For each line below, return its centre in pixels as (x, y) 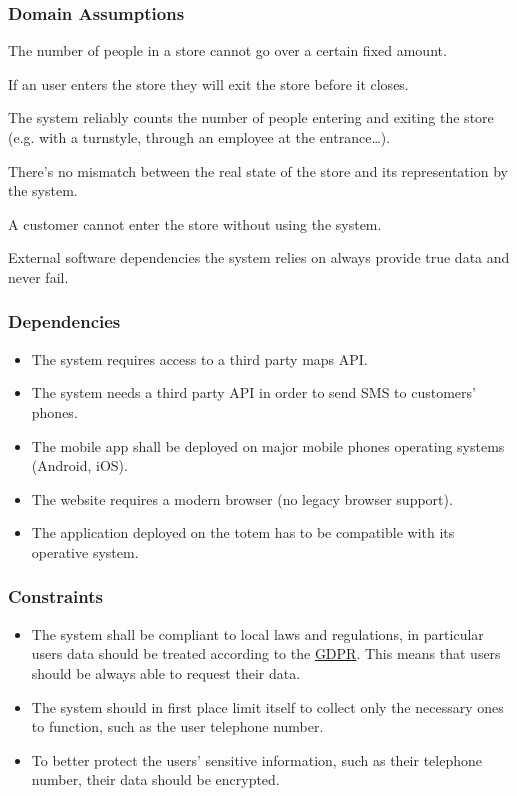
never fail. (38, 276)
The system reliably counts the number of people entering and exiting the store (251, 117)
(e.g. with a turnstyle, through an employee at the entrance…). (199, 137)
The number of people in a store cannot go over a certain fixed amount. (227, 50)
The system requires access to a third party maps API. (199, 358)
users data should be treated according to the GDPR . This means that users (266, 653)
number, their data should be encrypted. (155, 779)
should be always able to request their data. (166, 672)
